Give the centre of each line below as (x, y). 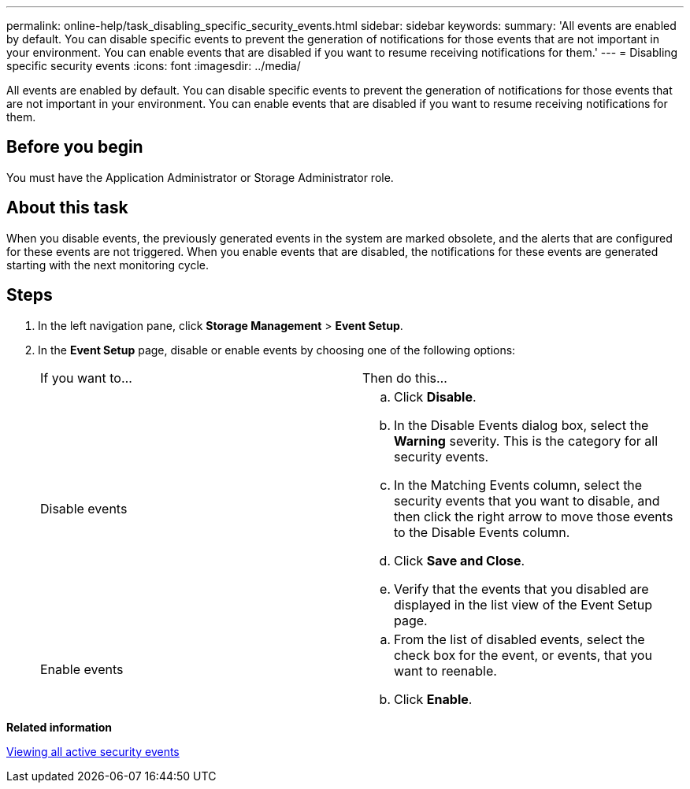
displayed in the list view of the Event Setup (523, 604)
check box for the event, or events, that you (523, 655)
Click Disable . (435, 396)
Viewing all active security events (93, 751)
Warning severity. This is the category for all (526, 441)
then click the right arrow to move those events (534, 516)
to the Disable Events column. (482, 532)
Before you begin (75, 147)
